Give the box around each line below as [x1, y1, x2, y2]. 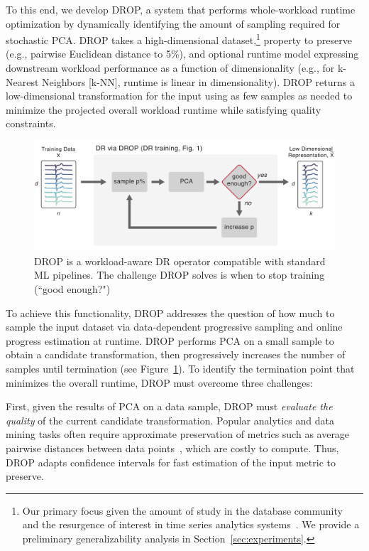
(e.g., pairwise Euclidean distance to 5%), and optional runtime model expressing [6, 46, 359, 61]
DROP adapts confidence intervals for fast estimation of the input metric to [6, 454, 336, 469]
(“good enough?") [34, 282, 111, 296]
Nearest [6, 74, 39, 89]
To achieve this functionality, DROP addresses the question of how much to [6, 305, 335, 320]
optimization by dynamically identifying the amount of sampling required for [6, 16, 341, 31]
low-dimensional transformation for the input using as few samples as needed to [6, 88, 353, 103]
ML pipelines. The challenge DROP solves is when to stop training [34, 267, 325, 282]
